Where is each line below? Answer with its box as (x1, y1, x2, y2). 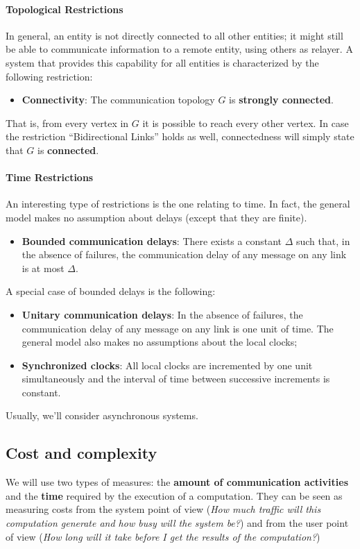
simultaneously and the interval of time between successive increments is (22, 371, 330, 386)
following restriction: (6, 69, 93, 83)
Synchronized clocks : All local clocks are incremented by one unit (22, 357, 313, 372)
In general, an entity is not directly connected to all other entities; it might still (6, 28, 343, 42)
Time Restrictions (6, 170, 94, 185)
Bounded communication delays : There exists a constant (22, 233, 282, 248)
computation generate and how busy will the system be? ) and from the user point (6, 516, 349, 530)
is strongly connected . (229, 92, 334, 107)
